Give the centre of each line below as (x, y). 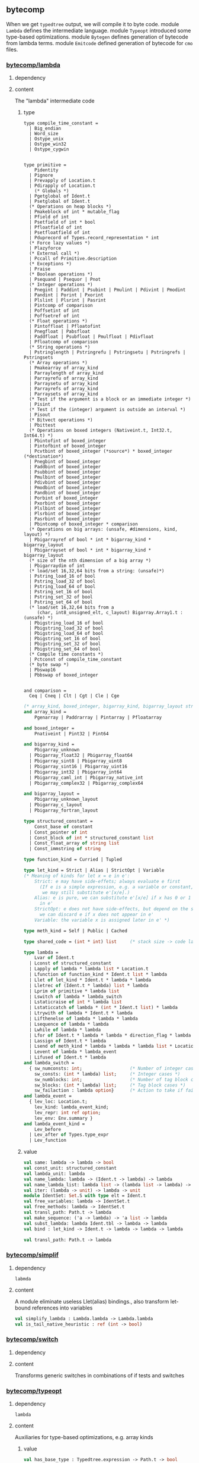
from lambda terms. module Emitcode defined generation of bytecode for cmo (99, 43)
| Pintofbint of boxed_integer (68, 446)
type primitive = (45, 165)
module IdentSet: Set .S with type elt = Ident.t (85, 1196)
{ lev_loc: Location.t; (58, 1102)
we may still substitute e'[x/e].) (86, 892)
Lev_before (48, 1129)
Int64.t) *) (38, 436)
